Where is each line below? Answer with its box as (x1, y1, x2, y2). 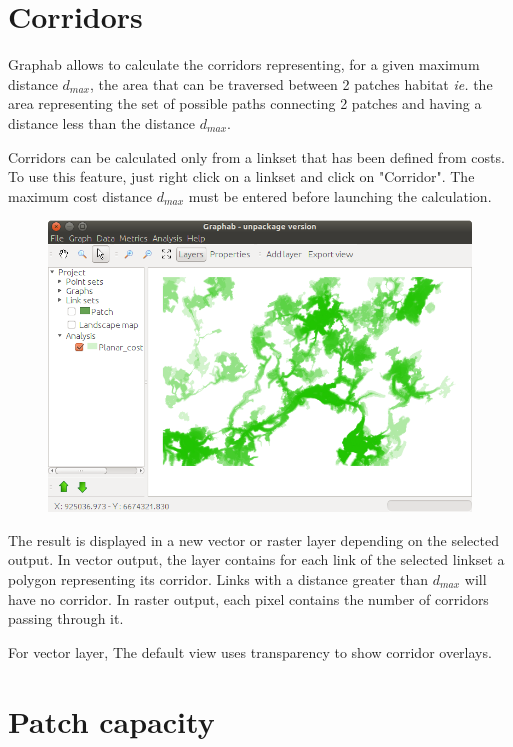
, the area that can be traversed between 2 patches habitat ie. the (90, 73, 493, 94)
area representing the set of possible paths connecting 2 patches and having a (8, 93, 482, 114)
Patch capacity (8, 700, 215, 741)
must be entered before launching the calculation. (188, 185, 492, 206)
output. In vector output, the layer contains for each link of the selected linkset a (8, 549, 505, 570)
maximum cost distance (8, 185, 153, 206)
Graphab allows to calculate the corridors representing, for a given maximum (8, 54, 480, 75)
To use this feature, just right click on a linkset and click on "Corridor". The (8, 166, 475, 187)
